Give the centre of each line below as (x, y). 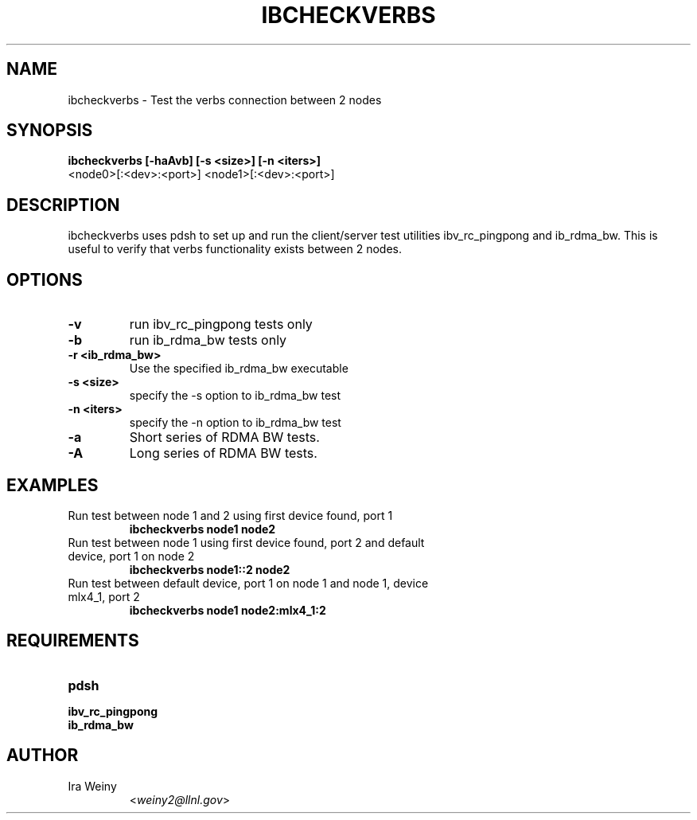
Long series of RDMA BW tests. (223, 453)
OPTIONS (45, 279)
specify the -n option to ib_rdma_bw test (235, 423)
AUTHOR (43, 756)
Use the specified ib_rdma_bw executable (239, 369)
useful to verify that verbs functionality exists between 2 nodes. (235, 249)
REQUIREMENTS (73, 641)
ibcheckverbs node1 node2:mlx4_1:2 (228, 610)
